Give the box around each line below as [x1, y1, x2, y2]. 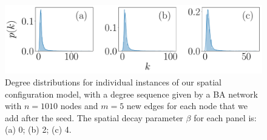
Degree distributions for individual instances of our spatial [5, 76, 222, 88]
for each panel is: [194, 111, 257, 124]
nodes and [60, 99, 98, 112]
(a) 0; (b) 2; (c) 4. [5, 123, 72, 136]
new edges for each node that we [126, 99, 248, 112]
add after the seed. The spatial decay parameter [5, 111, 183, 124]
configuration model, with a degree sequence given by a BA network [5, 87, 258, 100]
